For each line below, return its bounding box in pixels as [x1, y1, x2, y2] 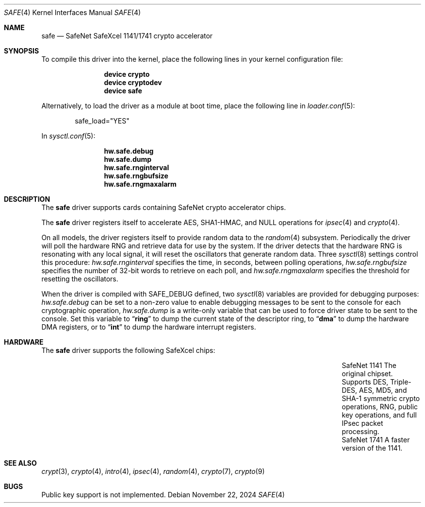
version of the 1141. [342, 444, 403, 452]
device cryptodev [104, 78, 162, 87]
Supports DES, [342, 378, 389, 386]
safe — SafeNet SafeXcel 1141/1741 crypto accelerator [41, 32, 213, 40]
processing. [342, 427, 379, 436]
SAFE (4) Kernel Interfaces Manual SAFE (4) [4, 8, 141, 17]
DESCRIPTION [4, 195, 50, 203]
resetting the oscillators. [41, 275, 118, 283]
